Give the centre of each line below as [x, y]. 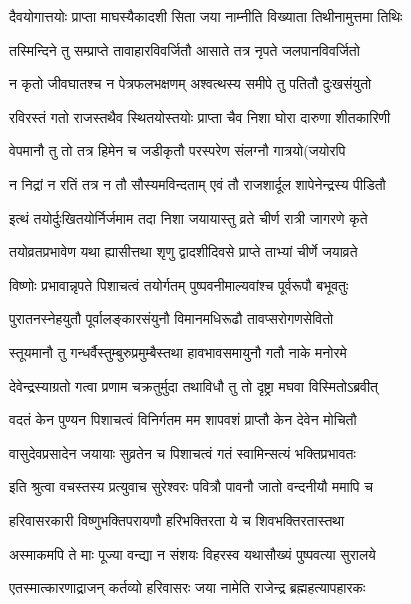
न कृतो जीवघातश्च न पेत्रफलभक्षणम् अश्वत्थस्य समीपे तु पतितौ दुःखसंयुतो [190, 83]
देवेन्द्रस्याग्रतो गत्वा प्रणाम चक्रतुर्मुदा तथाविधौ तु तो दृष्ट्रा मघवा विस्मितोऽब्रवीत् [193, 385]
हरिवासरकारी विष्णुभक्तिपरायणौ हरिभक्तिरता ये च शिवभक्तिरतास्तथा [177, 519]
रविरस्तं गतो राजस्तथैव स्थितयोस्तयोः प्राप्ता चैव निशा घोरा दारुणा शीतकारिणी [200, 116]
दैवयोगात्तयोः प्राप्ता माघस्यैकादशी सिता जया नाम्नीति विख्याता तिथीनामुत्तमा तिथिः [206, 16]
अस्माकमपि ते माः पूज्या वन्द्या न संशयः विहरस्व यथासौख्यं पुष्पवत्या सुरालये [192, 553]
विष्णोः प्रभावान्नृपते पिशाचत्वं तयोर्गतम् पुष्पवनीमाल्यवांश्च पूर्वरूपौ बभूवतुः [179, 284]
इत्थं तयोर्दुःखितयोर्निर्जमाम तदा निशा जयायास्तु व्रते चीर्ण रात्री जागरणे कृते [188, 217]
